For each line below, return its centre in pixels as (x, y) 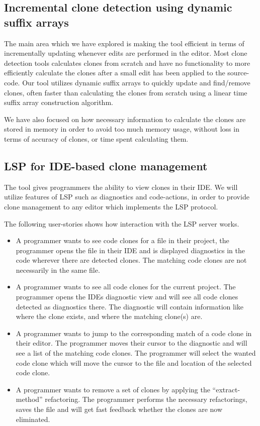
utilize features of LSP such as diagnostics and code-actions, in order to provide (127, 197)
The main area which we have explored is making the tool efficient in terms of (124, 43)
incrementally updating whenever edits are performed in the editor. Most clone (126, 53)
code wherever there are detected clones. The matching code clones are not (131, 260)
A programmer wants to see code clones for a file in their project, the (122, 240)
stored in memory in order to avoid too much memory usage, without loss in (122, 129)
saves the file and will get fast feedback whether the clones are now (119, 409)
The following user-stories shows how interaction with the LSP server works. (122, 223)
